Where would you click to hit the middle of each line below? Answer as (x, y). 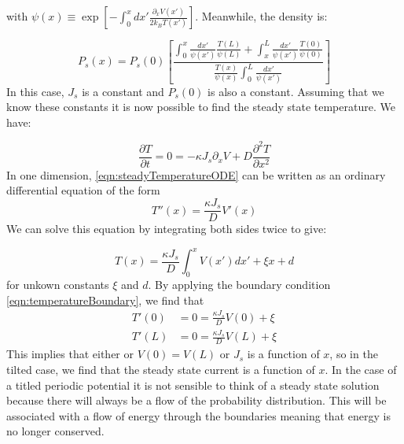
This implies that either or (70, 354)
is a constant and (123, 91)
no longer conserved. (55, 431)
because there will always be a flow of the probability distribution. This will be (196, 400)
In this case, (35, 91)
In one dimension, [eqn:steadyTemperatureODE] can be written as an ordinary (196, 174)
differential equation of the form (83, 190)
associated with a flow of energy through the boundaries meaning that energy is (198, 415)
